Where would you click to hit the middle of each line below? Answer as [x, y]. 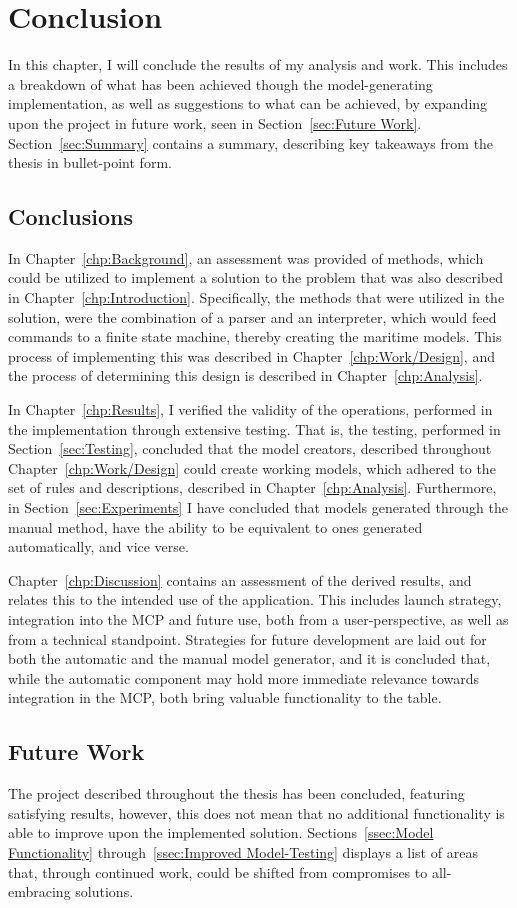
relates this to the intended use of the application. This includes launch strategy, [255, 599]
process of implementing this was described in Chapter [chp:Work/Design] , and [251, 355]
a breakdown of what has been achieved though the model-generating [220, 83]
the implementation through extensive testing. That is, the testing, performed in [254, 428]
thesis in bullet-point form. [90, 162]
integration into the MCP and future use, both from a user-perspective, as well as [258, 618]
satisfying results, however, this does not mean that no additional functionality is [256, 812]
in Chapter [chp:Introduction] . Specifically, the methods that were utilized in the [256, 297]
